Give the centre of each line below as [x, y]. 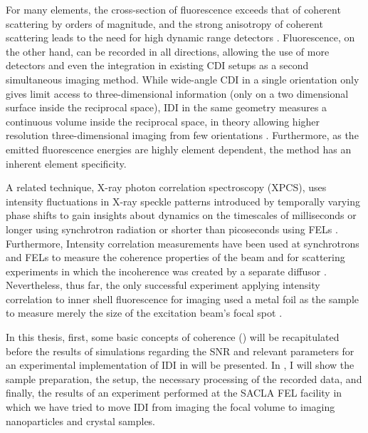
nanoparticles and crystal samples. [80, 421]
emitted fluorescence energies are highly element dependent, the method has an [179, 149]
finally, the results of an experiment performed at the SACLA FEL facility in [174, 393]
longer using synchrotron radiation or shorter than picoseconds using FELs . [172, 229]
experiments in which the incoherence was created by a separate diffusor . [166, 271]
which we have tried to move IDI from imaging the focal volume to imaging [170, 407]
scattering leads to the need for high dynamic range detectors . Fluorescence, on [180, 37]
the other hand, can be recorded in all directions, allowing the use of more [168, 51]
